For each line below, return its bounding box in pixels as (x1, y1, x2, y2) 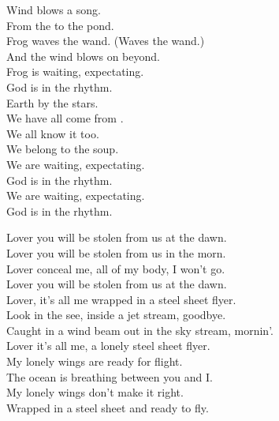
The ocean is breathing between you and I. (6, 368, 213, 385)
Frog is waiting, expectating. (6, 63, 144, 80)
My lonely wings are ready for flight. (6, 353, 183, 370)
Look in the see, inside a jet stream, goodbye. (6, 306, 226, 323)
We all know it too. (6, 125, 99, 141)
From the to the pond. (6, 17, 114, 33)
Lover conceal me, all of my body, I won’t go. (6, 260, 225, 276)
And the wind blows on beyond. (6, 47, 160, 64)
